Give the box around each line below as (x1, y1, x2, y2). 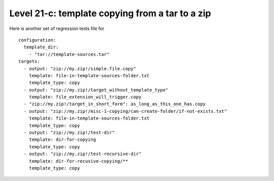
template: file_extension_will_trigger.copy (28, 94, 142, 100)
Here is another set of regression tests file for (9, 25, 105, 32)
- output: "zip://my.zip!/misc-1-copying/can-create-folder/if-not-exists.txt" (23, 108, 227, 114)
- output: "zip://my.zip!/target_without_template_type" (23, 87, 168, 93)
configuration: (18, 37, 56, 43)
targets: (18, 58, 40, 65)
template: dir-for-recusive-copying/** (28, 158, 128, 164)
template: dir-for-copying (28, 137, 96, 142)
